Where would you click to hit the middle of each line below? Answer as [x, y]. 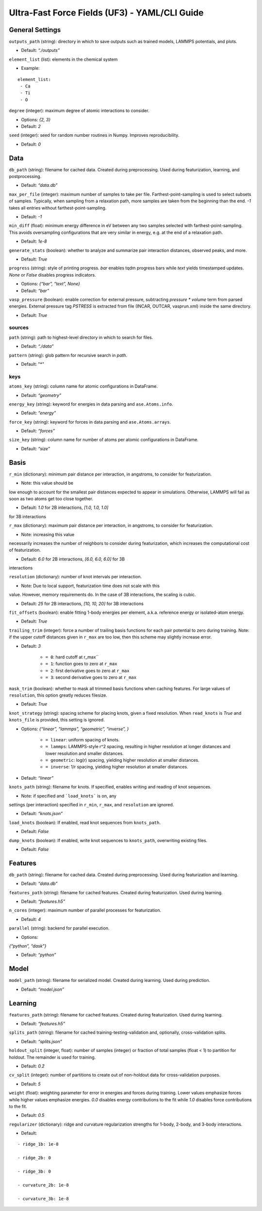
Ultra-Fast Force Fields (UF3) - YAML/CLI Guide [106, 13]
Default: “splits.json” [42, 1041]
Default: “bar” [35, 291]
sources [19, 327]
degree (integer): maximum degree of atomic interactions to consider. [79, 111]
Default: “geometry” [41, 395]
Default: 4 [31, 919]
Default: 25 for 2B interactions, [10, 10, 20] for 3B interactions [82, 604]
